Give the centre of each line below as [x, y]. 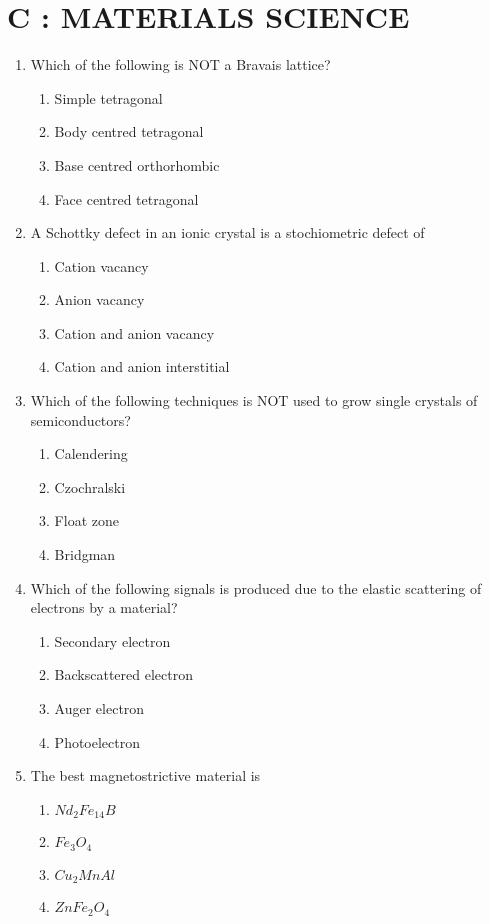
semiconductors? [80, 419]
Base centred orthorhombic [137, 164]
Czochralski [90, 486]
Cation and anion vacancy [134, 332]
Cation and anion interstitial [142, 366]
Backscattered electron [123, 674]
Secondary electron [112, 640]
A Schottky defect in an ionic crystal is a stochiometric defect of [227, 232]
